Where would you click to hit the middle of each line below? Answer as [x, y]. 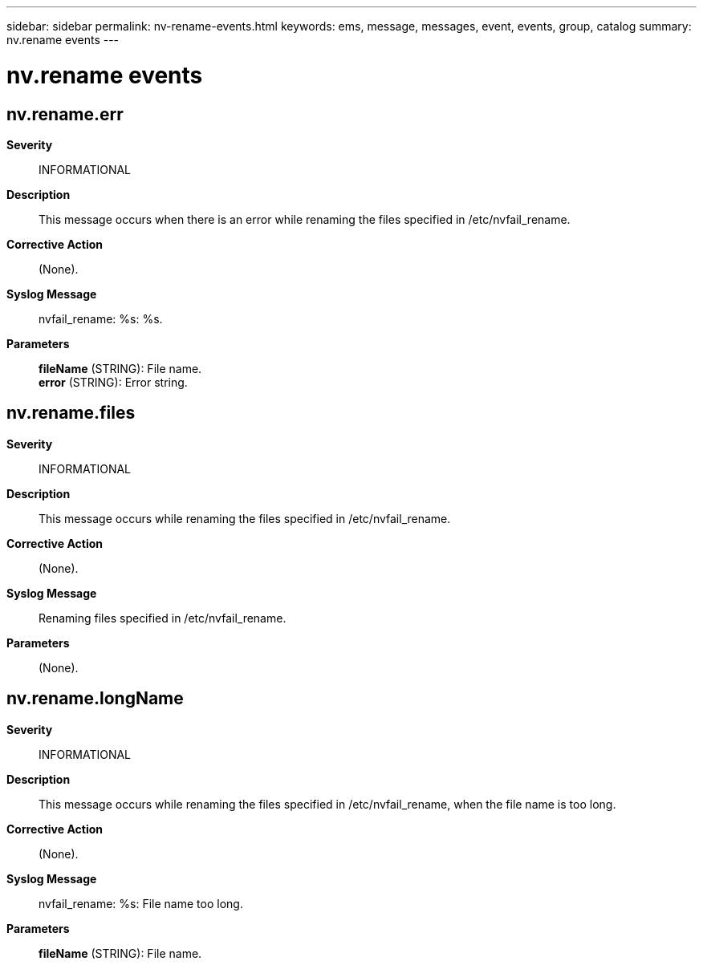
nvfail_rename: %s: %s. [101, 318]
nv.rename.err [65, 114]
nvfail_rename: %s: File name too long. [141, 903]
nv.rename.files [71, 413]
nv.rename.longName [95, 699]
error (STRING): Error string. [113, 382]
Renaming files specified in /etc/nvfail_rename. [163, 618]
